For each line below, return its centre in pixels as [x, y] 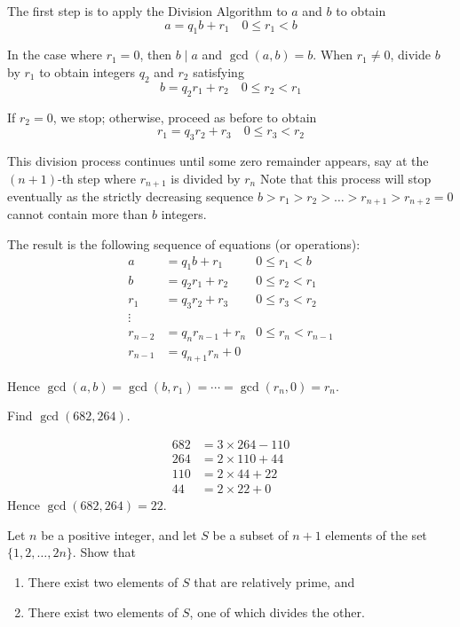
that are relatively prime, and [274, 581]
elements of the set [376, 534]
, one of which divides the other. [277, 611]
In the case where [55, 55]
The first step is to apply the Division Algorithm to [147, 11]
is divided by [206, 178]
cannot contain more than [78, 214]
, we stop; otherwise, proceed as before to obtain [185, 117]
